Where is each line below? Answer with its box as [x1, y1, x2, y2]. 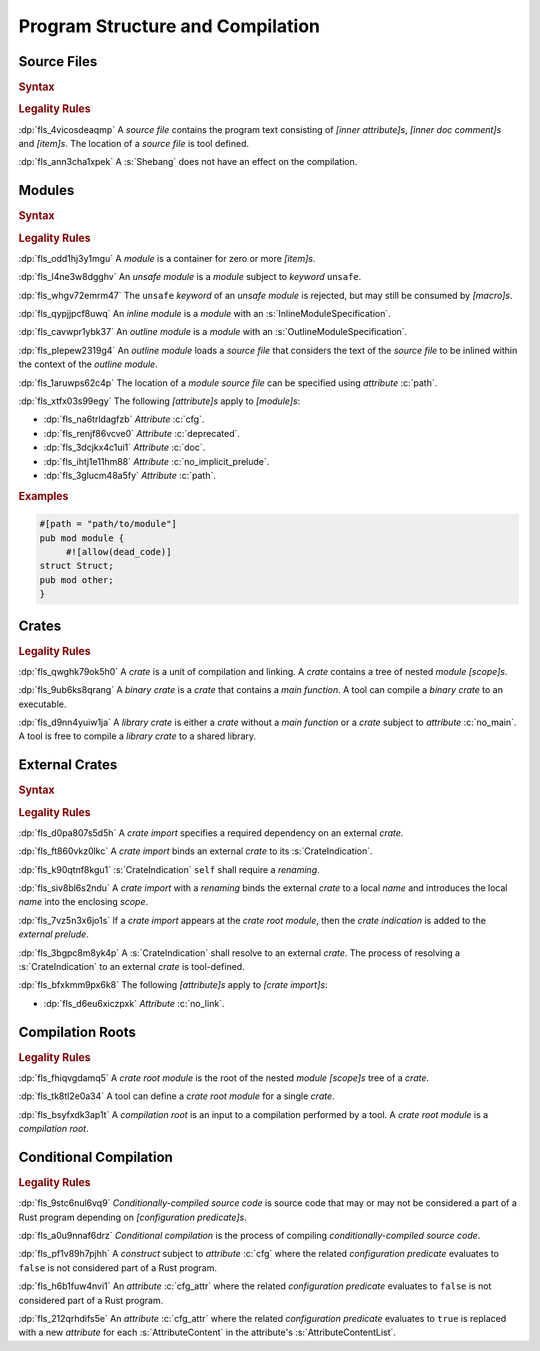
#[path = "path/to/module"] [39, 518, 177, 530]
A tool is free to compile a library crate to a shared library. [18, 730, 257, 742]
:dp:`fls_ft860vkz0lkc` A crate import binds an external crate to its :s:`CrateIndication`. [18, 845, 373, 857]
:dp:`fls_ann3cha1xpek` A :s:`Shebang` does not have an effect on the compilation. [18, 156, 358, 168]
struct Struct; [39, 560, 114, 572]
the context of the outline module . [18, 358, 159, 370]
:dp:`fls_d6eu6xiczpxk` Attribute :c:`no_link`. [43, 997, 225, 1009]
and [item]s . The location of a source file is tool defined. [18, 137, 250, 149]
